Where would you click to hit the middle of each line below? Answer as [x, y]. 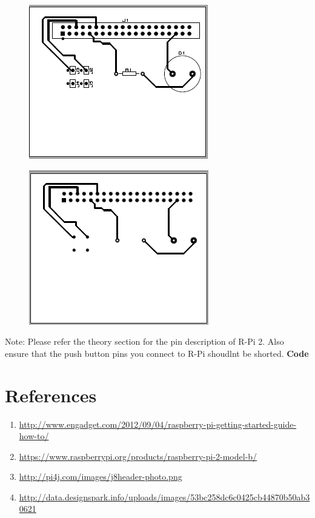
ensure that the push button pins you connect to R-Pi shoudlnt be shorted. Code [157, 353]
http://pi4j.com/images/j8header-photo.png [101, 476]
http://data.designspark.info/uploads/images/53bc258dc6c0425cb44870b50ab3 [164, 496]
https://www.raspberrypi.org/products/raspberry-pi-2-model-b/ [138, 456]
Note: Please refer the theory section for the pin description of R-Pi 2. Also [144, 341]
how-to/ [34, 436]
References [51, 395]
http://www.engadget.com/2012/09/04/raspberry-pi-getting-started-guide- [158, 424]
